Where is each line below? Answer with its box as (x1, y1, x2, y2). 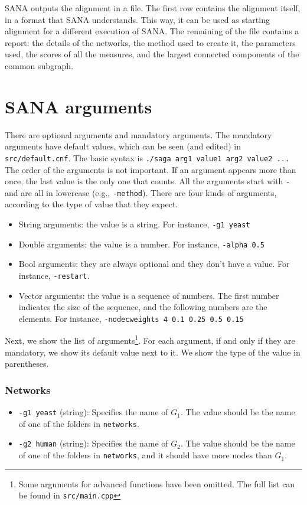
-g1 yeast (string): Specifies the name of (18, 406, 168, 418)
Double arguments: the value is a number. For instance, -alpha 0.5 (18, 237, 264, 250)
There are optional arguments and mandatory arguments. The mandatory (5, 128, 272, 141)
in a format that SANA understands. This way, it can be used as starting (5, 13, 270, 25)
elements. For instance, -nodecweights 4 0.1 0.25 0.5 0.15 (18, 312, 244, 324)
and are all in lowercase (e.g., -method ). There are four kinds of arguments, (5, 186, 277, 198)
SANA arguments (5, 94, 152, 118)
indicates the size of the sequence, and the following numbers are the (18, 301, 267, 313)
